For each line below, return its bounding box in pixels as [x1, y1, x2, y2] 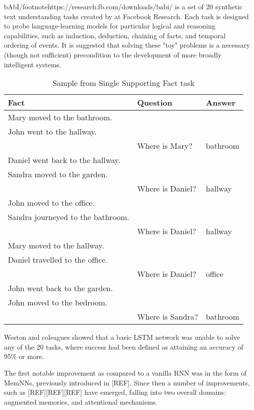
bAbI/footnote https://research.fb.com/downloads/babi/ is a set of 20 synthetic [4, 1, 243, 11]
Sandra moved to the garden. [8, 168, 108, 180]
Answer [206, 97, 236, 109]
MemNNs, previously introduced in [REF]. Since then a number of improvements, [4, 377, 250, 387]
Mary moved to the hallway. [8, 240, 105, 251]
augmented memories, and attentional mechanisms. [4, 396, 158, 407]
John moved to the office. [8, 197, 95, 209]
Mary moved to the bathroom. [8, 111, 113, 123]
